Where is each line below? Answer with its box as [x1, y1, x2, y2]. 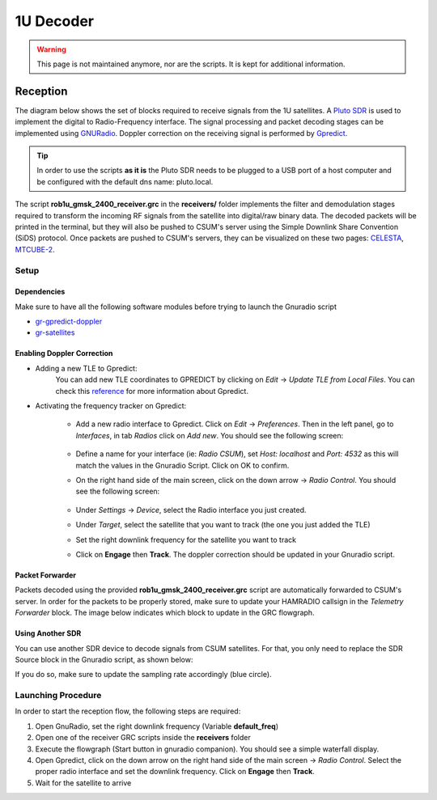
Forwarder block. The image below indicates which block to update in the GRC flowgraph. [15, 607, 315, 618]
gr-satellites [35, 328, 75, 337]
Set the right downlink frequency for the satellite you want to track [75, 535, 297, 544]
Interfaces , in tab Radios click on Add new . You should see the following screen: [75, 430, 344, 440]
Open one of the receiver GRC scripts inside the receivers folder [35, 733, 251, 743]
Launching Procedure [15, 690, 102, 701]
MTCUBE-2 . [15, 244, 56, 254]
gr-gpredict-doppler [35, 316, 103, 327]
